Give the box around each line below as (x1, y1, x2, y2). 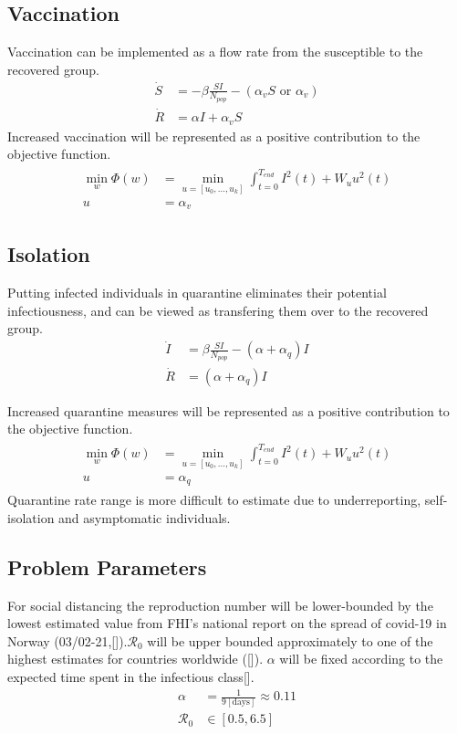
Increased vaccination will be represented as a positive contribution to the (7, 126, 421, 145)
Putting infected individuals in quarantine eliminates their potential (7, 283, 387, 302)
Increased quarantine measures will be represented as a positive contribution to (7, 401, 450, 420)
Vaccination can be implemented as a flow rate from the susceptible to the (7, 42, 423, 61)
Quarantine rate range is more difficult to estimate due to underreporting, (7, 490, 421, 509)
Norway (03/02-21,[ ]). (7, 631, 128, 650)
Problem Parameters (7, 552, 207, 581)
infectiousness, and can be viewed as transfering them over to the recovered (7, 300, 429, 320)
